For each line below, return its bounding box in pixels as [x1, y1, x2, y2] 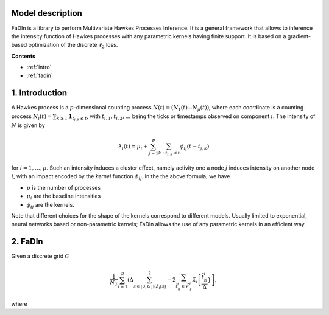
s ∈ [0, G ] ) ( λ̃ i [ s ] [133, 283, 166, 290]
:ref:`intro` [26, 64, 52, 71]
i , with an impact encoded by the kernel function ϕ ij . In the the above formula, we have [11, 173, 230, 182]
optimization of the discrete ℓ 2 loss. [28, 41, 118, 50]
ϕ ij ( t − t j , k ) [180, 143, 210, 151]
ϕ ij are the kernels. [26, 201, 74, 210]
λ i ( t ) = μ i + [118, 143, 149, 151]
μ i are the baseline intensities [26, 192, 101, 201]
